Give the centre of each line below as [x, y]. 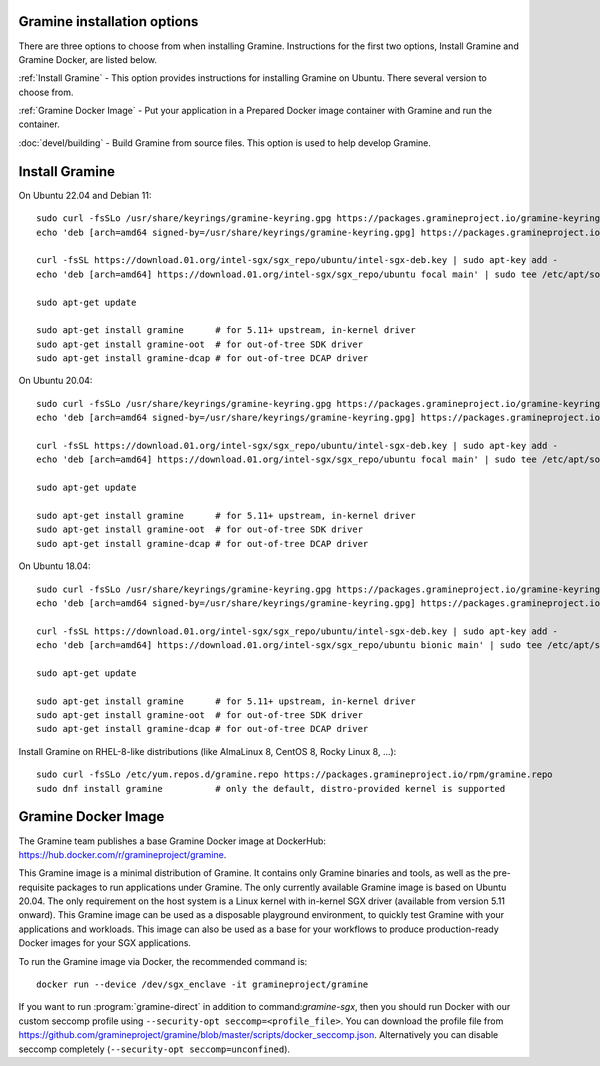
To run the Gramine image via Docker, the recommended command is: [163, 961]
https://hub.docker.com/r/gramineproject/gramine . [122, 854]
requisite [36, 887]
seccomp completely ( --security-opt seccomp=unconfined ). [154, 1049]
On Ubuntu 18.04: [54, 566]
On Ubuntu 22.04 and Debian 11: [85, 195]
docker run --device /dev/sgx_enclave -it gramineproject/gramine [202, 984]
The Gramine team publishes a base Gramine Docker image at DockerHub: [172, 841]
